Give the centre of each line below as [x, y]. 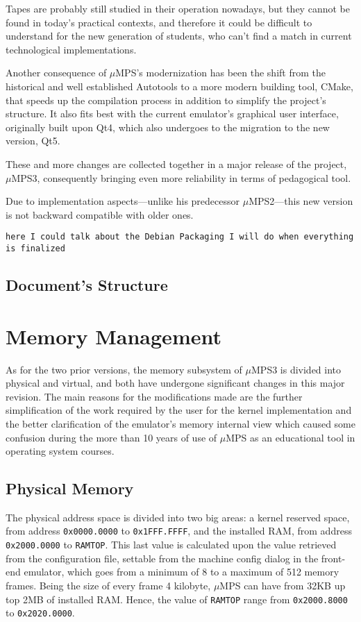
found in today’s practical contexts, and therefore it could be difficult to [159, 22]
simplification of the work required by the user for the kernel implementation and [179, 410]
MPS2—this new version [301, 201]
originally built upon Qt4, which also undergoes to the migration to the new [168, 127]
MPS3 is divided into [296, 369]
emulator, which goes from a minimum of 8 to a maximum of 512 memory [182, 572]
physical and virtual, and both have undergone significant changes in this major [175, 383]
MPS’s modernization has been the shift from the [220, 73]
